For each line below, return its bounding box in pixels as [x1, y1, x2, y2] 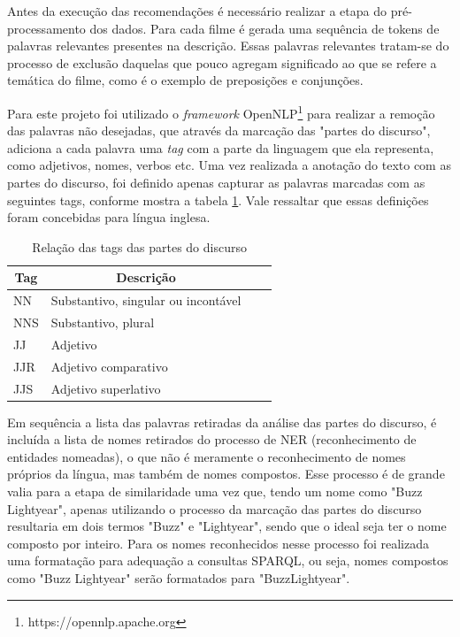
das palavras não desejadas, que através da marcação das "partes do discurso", [7, 121, 431, 140]
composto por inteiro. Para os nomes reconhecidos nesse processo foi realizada [7, 533, 429, 552]
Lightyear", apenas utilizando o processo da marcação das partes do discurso [7, 499, 422, 518]
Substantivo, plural [50, 313, 155, 332]
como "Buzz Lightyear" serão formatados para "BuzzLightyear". [7, 569, 350, 587]
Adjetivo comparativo [50, 357, 168, 375]
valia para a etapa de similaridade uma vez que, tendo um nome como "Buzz [7, 482, 423, 501]
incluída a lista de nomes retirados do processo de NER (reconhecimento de [7, 430, 417, 449]
